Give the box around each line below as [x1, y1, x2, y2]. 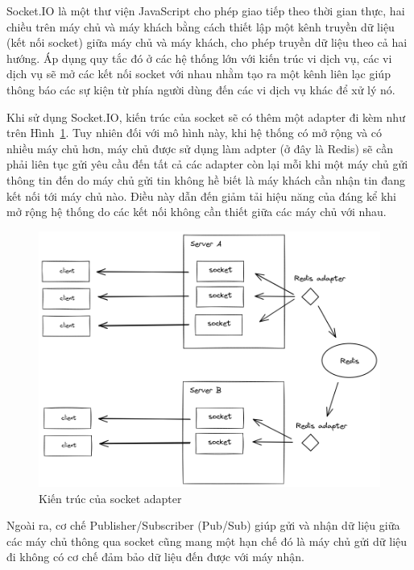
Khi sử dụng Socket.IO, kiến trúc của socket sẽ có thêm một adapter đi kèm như [6, 108, 405, 125]
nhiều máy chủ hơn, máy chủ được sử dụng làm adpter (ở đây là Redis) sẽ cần [6, 139, 393, 156]
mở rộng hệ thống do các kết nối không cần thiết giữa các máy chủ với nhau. [6, 203, 387, 220]
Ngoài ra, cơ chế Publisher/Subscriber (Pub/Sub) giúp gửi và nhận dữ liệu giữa [6, 517, 400, 534]
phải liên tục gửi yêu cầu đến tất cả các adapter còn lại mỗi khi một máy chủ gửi [6, 156, 408, 173]
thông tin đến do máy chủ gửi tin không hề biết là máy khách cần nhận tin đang [6, 171, 406, 188]
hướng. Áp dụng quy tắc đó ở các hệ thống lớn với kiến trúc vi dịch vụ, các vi [6, 49, 392, 66]
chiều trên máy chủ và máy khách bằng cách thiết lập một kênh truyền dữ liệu [6, 18, 395, 35]
